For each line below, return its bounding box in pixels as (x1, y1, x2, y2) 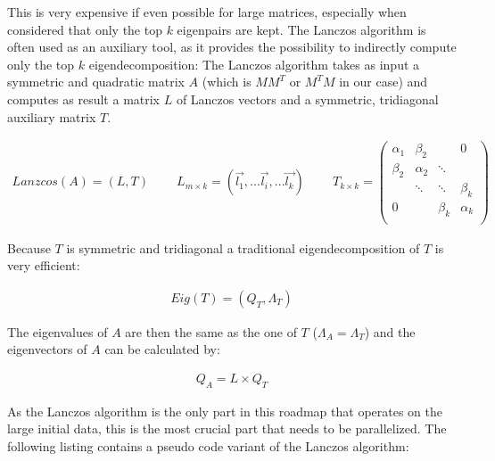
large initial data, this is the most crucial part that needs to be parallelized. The (7, 419, 447, 438)
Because (7, 238, 51, 257)
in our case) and (339, 72, 428, 91)
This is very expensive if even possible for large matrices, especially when (7, 3, 407, 21)
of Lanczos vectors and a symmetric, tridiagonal (176, 89, 439, 108)
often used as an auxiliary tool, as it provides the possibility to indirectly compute (7, 37, 457, 56)
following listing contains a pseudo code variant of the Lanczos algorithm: (7, 437, 409, 456)
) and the (364, 322, 416, 341)
